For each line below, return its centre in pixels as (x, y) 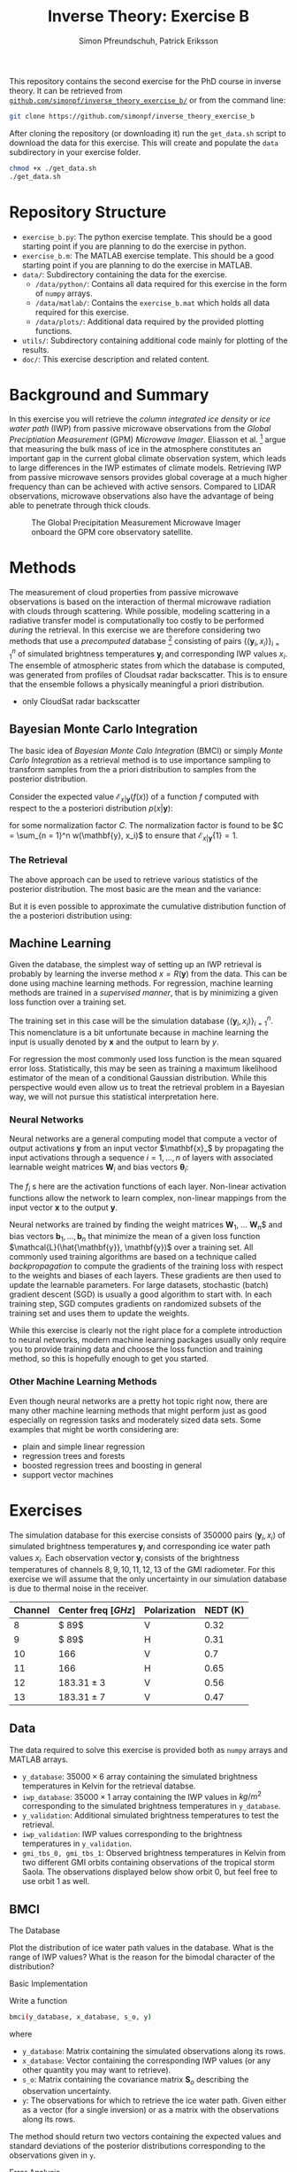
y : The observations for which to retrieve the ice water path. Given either (154, 2100)
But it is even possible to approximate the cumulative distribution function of (148, 906)
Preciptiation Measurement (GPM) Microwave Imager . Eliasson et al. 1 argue (148, 438)
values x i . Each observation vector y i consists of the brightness (125, 1559)
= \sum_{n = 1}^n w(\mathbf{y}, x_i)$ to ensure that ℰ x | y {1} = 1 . (124, 836)
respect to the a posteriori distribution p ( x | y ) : (91, 808)
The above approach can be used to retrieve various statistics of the (134, 880)
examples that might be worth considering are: (94, 1429)
